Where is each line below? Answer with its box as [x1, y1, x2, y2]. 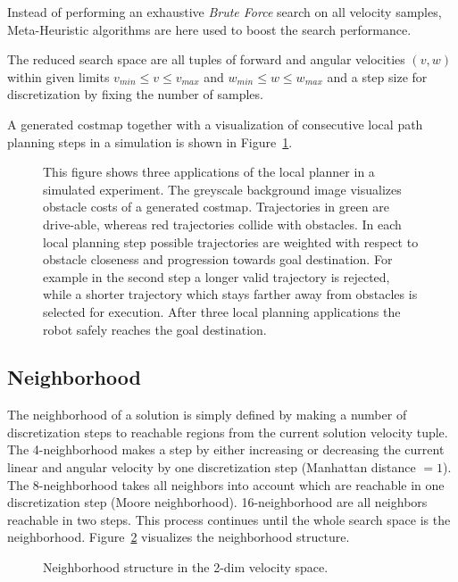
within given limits [7, 67, 110, 86]
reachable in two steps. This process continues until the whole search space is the [7, 510, 451, 528]
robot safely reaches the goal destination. [43, 320, 267, 338]
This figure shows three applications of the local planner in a [43, 162, 375, 181]
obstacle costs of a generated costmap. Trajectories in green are [43, 197, 389, 216]
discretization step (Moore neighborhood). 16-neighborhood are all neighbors [7, 493, 428, 511]
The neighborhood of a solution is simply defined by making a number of [7, 405, 407, 424]
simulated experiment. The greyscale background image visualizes [43, 179, 402, 198]
